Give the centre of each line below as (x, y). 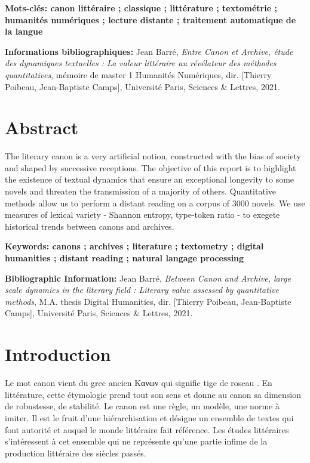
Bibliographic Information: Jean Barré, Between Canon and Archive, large (148, 278)
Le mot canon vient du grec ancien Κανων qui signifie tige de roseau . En (139, 383)
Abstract (42, 127)
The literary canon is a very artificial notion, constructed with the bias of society (153, 156)
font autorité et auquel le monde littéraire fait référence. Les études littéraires (147, 429)
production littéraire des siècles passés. (76, 453)
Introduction (58, 354)
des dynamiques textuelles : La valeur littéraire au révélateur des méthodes (141, 63)
